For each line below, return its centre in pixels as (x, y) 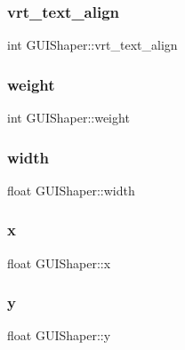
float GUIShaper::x (59, 262)
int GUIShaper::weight (68, 118)
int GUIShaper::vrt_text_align (92, 45)
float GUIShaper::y (59, 335)
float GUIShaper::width (71, 190)
